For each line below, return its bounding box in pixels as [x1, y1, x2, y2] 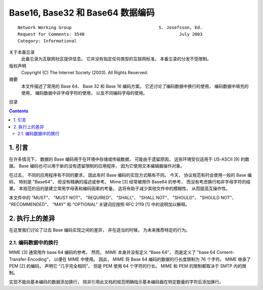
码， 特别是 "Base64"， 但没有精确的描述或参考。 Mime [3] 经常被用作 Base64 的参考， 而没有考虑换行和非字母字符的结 [9, 179, 251, 185]
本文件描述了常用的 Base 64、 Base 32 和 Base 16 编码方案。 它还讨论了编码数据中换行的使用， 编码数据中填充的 [21, 83, 249, 89]
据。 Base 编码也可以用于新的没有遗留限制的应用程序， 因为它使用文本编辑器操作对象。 [9, 163, 185, 169]
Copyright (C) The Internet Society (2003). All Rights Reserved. [21, 69, 149, 75]
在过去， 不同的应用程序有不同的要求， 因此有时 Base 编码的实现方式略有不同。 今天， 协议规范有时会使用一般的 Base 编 [9, 172, 252, 178]
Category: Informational [18, 38, 77, 44]
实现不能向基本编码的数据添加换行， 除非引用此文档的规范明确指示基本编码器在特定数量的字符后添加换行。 [9, 279, 224, 285]
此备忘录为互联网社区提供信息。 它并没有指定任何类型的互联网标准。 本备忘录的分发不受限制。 [21, 56, 211, 62]
